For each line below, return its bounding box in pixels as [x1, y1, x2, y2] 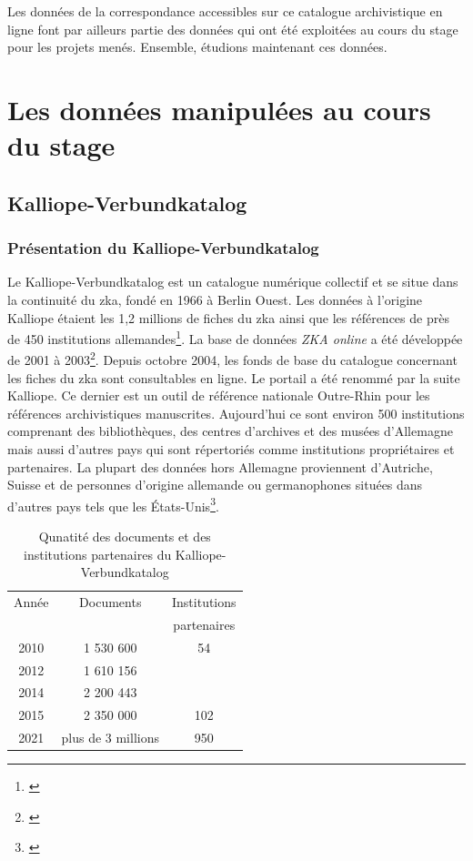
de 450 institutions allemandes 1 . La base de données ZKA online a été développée [7, 327, 463, 348]
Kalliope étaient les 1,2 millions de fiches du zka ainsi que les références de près [7, 308, 449, 327]
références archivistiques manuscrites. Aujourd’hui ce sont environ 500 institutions [7, 403, 465, 422]
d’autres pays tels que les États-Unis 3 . [7, 493, 219, 515]
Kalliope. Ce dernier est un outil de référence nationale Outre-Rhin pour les [7, 386, 430, 405]
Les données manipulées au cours [7, 90, 431, 127]
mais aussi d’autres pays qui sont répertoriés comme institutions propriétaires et [7, 440, 455, 458]
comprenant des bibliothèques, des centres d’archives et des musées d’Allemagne [7, 421, 453, 441]
